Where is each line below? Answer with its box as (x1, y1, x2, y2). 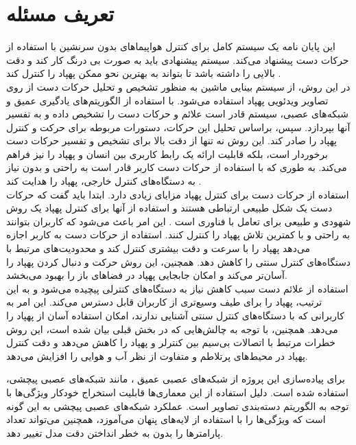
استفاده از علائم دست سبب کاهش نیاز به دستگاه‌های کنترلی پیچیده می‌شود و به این (6, 281, 348, 295)
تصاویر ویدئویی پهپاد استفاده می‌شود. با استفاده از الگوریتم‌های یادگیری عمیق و (6, 93, 329, 107)
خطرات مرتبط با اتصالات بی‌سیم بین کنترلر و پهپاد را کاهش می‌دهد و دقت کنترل (6, 335, 336, 350)
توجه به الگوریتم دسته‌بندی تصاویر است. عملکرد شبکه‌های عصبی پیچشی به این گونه (6, 398, 349, 413)
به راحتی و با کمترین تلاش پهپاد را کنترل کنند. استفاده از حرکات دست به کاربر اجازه (6, 227, 351, 242)
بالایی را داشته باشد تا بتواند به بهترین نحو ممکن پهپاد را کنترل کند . (6, 66, 281, 80)
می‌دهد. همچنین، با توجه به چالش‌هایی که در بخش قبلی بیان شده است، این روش (6, 321, 338, 336)
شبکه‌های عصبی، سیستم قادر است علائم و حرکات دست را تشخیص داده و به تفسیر (6, 106, 348, 121)
